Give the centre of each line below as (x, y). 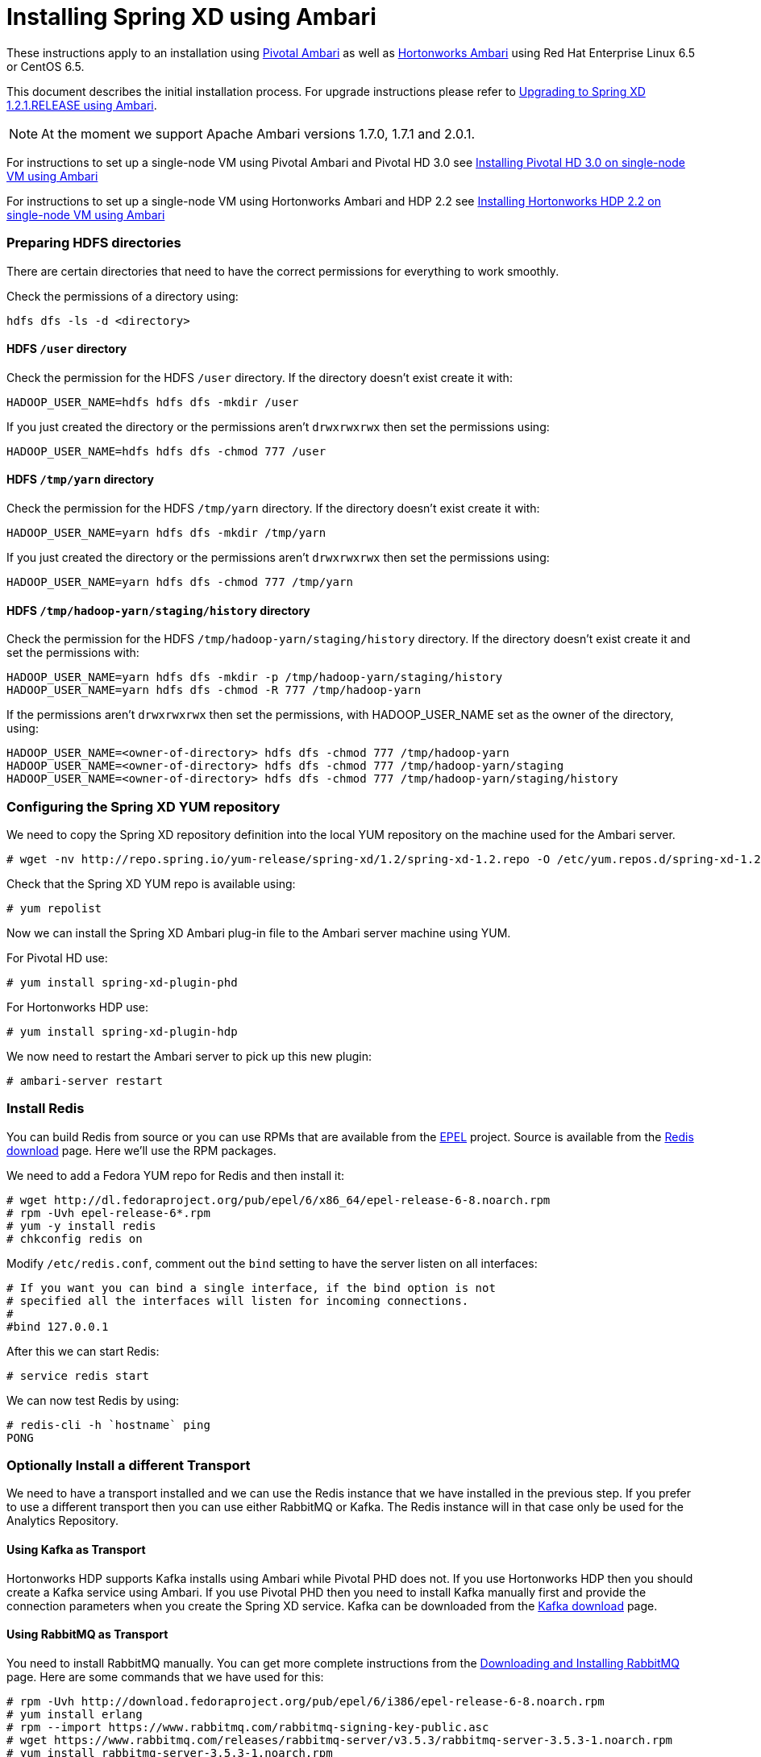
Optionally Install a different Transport (129, 1466)
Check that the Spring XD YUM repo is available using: (151, 883)
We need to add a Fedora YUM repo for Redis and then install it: (176, 1175)
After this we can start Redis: (83, 1351)
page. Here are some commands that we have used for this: (165, 1676)
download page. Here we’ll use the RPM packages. (141, 1150)
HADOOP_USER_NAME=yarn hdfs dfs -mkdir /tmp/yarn (166, 532)
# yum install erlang (75, 1714)
